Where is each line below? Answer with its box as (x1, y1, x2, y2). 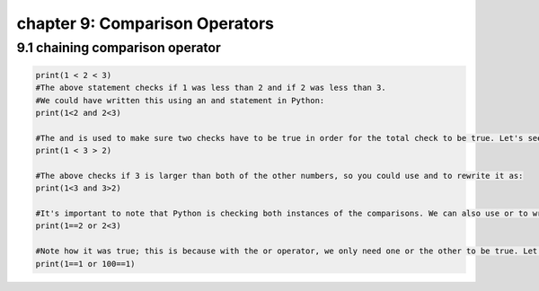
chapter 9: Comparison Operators (16, 13, 274, 33)
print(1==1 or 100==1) (35, 259, 136, 269)
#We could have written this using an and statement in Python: (35, 95, 325, 105)
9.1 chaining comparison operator (16, 40, 222, 56)
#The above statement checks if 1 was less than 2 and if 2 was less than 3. (35, 83, 386, 93)
